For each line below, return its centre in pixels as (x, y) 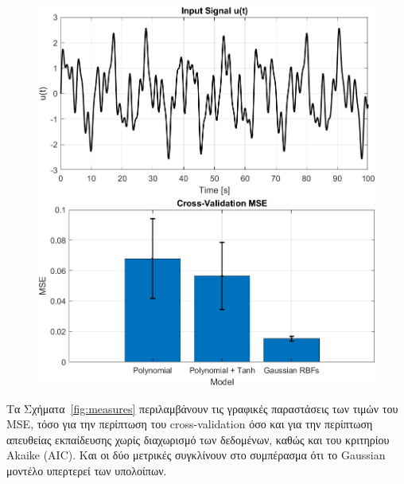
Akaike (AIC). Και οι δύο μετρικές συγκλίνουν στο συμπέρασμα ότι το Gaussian (196, 455)
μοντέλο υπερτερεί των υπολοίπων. (87, 471)
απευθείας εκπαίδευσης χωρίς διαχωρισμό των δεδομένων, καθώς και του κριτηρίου (198, 439)
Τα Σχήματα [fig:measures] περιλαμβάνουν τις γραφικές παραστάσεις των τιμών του (202, 408)
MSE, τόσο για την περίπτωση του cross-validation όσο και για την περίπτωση (190, 424)
